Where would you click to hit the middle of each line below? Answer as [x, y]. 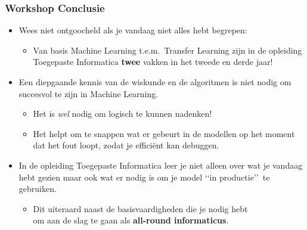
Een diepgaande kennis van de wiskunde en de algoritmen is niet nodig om [155, 82]
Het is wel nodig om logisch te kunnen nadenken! [123, 114]
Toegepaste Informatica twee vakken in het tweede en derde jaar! [153, 62]
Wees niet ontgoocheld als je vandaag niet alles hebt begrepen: [133, 30]
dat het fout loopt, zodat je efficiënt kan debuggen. [126, 145]
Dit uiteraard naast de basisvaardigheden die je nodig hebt [140, 208]
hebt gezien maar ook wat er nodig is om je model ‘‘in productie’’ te [144, 177]
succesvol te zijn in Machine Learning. [89, 93]
